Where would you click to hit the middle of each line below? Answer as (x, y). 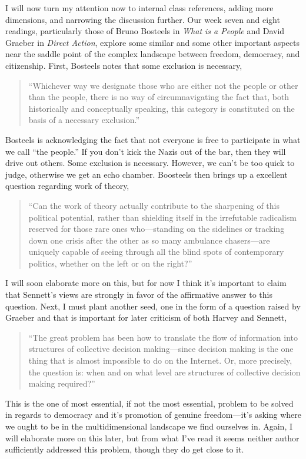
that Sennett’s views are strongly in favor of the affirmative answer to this (139, 295)
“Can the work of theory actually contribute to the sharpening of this (154, 205)
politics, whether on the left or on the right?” (110, 263)
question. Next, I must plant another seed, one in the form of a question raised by (153, 306)
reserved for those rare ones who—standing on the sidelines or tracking (157, 229)
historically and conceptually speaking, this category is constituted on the (162, 108)
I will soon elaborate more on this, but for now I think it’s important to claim (146, 283)
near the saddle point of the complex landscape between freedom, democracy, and (153, 54)
